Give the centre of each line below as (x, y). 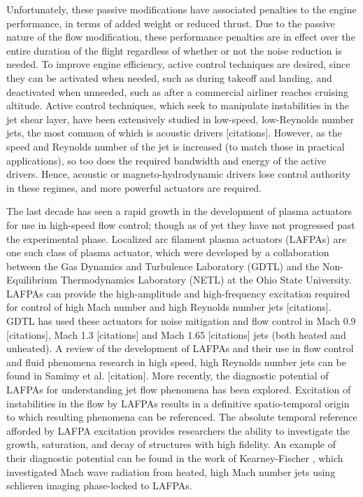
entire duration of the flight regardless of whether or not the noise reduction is (174, 50)
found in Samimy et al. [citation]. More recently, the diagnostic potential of (168, 376)
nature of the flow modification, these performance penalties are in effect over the (181, 37)
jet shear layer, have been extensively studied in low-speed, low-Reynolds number (180, 119)
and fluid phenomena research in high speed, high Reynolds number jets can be (176, 362)
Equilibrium (32, 280)
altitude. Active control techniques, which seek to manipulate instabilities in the (178, 105)
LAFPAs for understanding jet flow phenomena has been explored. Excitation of (179, 390)
